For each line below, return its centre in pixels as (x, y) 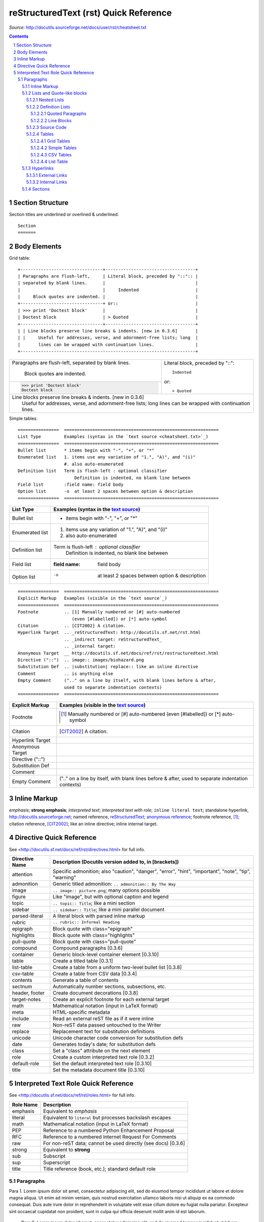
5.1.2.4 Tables (40, 134)
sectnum (22, 986)
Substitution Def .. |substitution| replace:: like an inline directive (108, 667)
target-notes (26, 999)
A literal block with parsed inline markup (99, 916)
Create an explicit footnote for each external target (111, 999)
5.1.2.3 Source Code (46, 128)
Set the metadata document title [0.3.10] (99, 1069)
